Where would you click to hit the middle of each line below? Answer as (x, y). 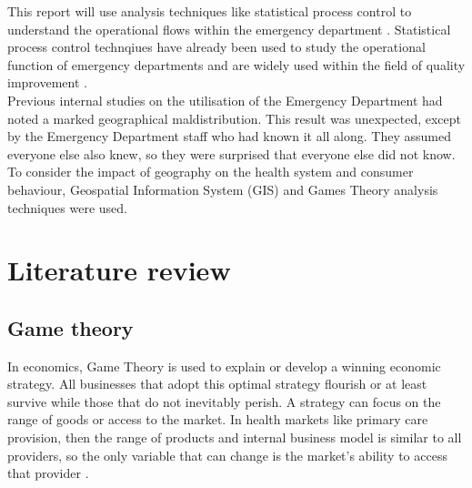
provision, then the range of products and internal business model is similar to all (235, 437)
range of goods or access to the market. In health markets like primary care (218, 419)
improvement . (47, 82)
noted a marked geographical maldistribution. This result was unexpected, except (235, 118)
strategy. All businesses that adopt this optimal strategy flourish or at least (217, 384)
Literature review (119, 270)
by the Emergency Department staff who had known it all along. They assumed (229, 136)
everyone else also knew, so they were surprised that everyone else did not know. (231, 153)
